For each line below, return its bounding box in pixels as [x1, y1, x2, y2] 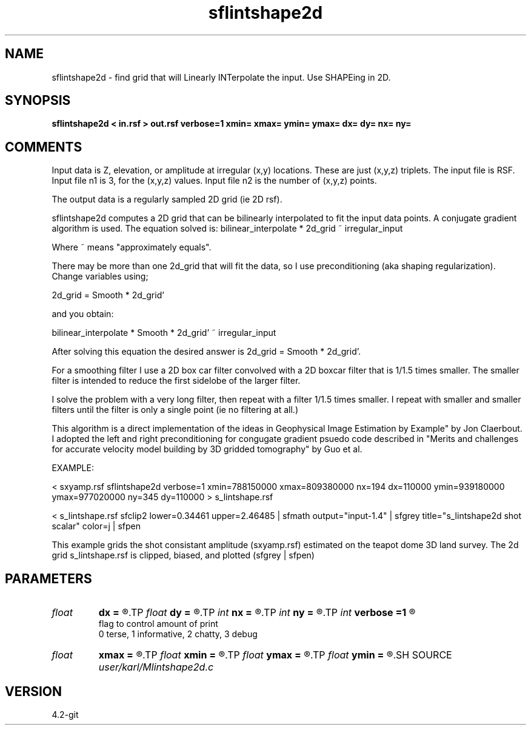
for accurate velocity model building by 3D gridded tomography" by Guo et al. [52, 444, 362, 455]
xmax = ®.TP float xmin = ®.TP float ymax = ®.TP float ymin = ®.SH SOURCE [98, 649, 452, 661]
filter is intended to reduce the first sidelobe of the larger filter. [52, 375, 301, 386]
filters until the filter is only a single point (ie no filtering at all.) [52, 404, 298, 415]
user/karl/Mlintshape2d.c [98, 661, 214, 674]
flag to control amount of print [98, 618, 218, 629]
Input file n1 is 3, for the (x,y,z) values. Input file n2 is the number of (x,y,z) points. [52, 175, 377, 186]
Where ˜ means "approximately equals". [52, 242, 212, 253]
